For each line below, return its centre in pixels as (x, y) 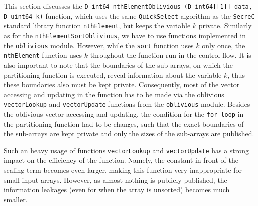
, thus (236, 75)
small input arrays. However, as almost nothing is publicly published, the (116, 179)
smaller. (16, 199)
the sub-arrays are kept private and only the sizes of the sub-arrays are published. (129, 133)
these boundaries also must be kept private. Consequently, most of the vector (122, 85)
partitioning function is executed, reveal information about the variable (113, 75)
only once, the (223, 45)
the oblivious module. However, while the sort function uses (99, 45)
